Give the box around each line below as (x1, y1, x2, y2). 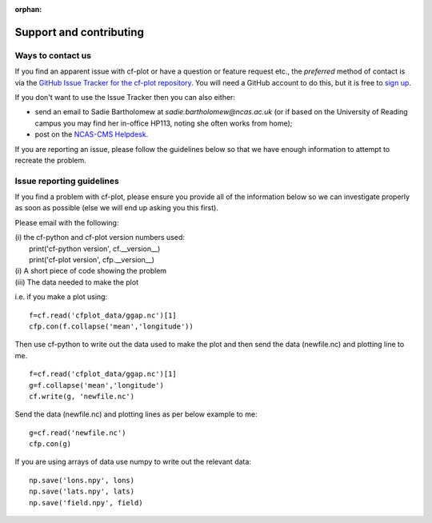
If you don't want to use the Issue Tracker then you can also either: (14, 92, 236, 102)
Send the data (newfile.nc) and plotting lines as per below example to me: (14, 409, 258, 419)
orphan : (14, 5, 42, 14)
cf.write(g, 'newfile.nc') (29, 392, 135, 401)
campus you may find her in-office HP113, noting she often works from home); (34, 118, 293, 128)
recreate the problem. (14, 155, 87, 165)
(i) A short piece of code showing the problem (14, 266, 167, 276)
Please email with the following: (14, 218, 119, 227)
